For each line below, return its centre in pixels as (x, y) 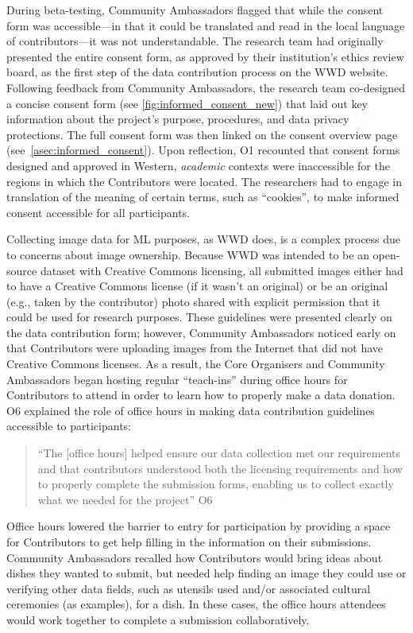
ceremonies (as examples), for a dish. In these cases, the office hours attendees (196, 604)
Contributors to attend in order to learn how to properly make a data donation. (201, 395)
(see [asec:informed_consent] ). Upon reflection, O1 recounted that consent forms (203, 150)
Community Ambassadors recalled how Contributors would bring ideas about (195, 557)
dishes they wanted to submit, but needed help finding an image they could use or (206, 573)
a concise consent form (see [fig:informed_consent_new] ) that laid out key (187, 103)
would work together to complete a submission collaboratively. (158, 619)
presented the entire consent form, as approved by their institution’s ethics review (205, 56)
